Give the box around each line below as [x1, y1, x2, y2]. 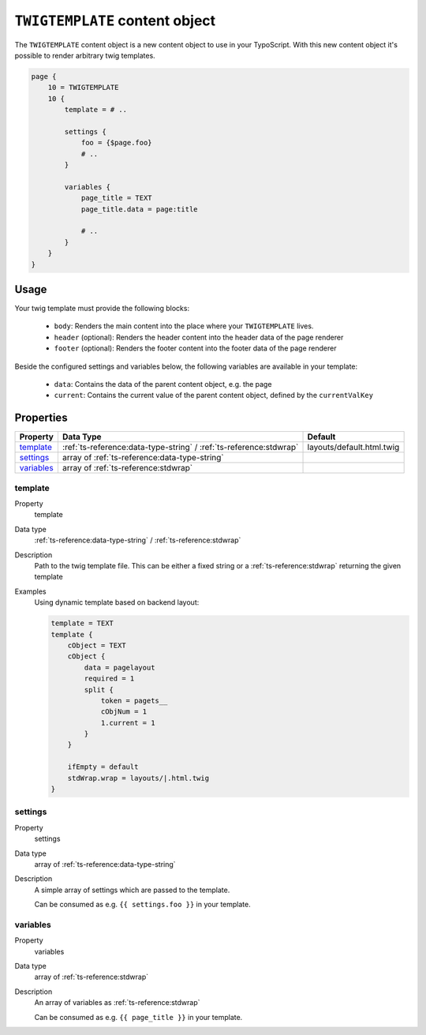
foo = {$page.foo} [80, 138, 153, 148]
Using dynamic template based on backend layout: [34, 598, 200, 607]
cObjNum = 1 [100, 707, 148, 716]
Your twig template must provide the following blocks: [14, 304, 189, 313]
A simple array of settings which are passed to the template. [34, 885, 230, 894]
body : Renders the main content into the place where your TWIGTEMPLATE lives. [54, 321, 314, 331]
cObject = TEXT [67, 640, 126, 650]
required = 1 [84, 674, 135, 683]
